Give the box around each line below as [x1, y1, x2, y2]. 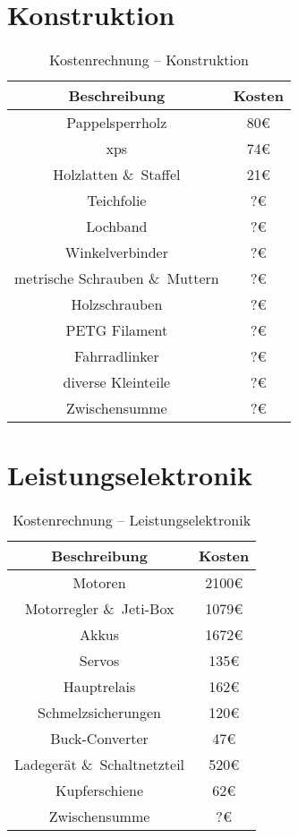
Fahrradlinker [74, 346, 159, 367]
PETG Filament [65, 320, 168, 341]
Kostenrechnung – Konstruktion [48, 49, 249, 71]
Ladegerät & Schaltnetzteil [14, 754, 185, 775]
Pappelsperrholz [66, 112, 167, 133]
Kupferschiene [55, 780, 143, 801]
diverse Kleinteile [63, 372, 171, 393]
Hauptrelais [63, 676, 136, 697]
